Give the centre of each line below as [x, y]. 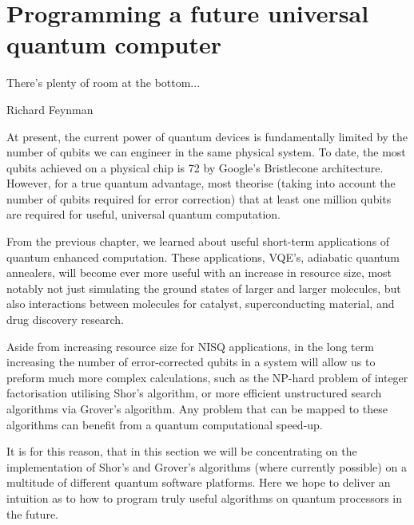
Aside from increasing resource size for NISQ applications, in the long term [190, 346]
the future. [33, 513]
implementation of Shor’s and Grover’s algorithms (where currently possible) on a [207, 466]
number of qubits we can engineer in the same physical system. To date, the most [206, 152]
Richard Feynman [50, 109]
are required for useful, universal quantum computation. [144, 214]
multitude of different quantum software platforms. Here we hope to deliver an [199, 482]
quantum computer [114, 44]
